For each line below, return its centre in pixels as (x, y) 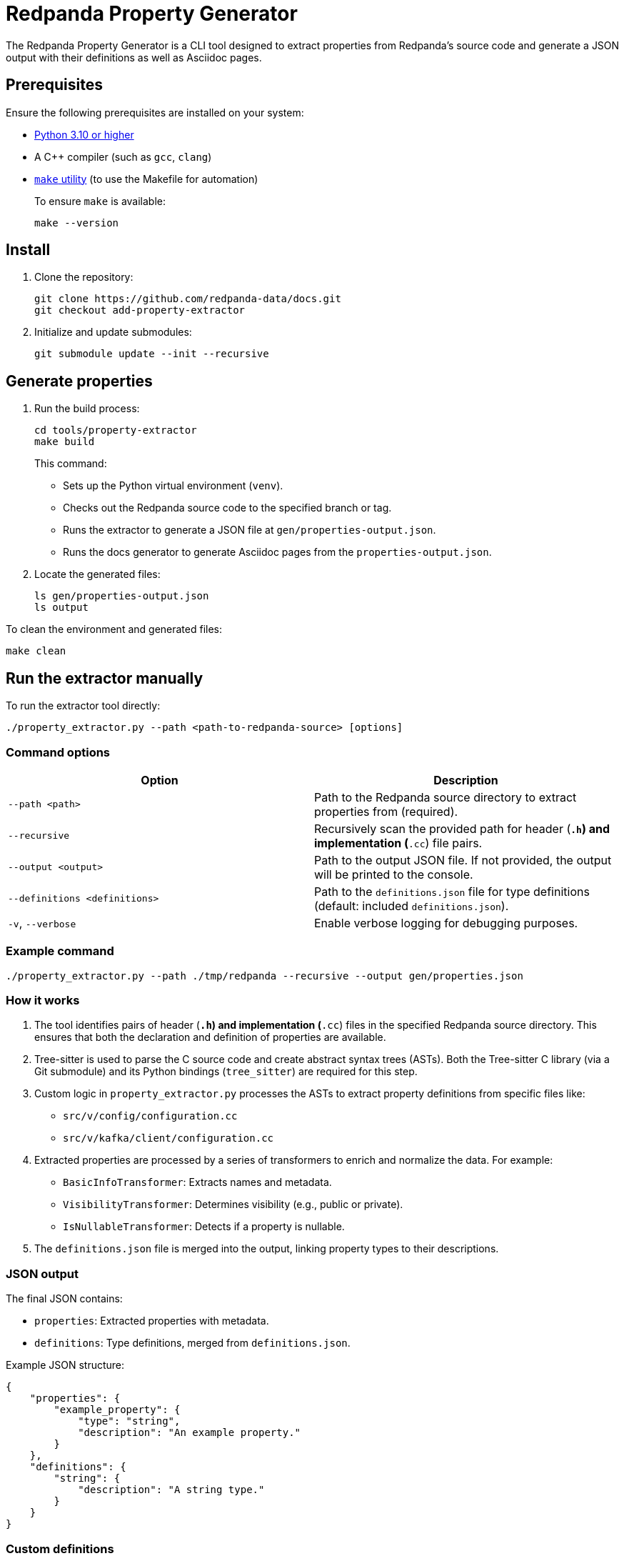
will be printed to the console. (394, 874)
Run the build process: (87, 409)
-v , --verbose (42, 923)
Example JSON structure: (65, 1365)
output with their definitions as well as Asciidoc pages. (134, 57)
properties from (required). (386, 811)
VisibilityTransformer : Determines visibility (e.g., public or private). (233, 1205)
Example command (60, 951)
